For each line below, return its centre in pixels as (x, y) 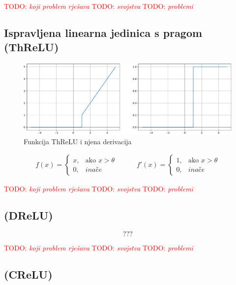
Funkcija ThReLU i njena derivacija (78, 141)
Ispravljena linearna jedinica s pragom (103, 32)
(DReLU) (29, 215)
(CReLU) (28, 274)
